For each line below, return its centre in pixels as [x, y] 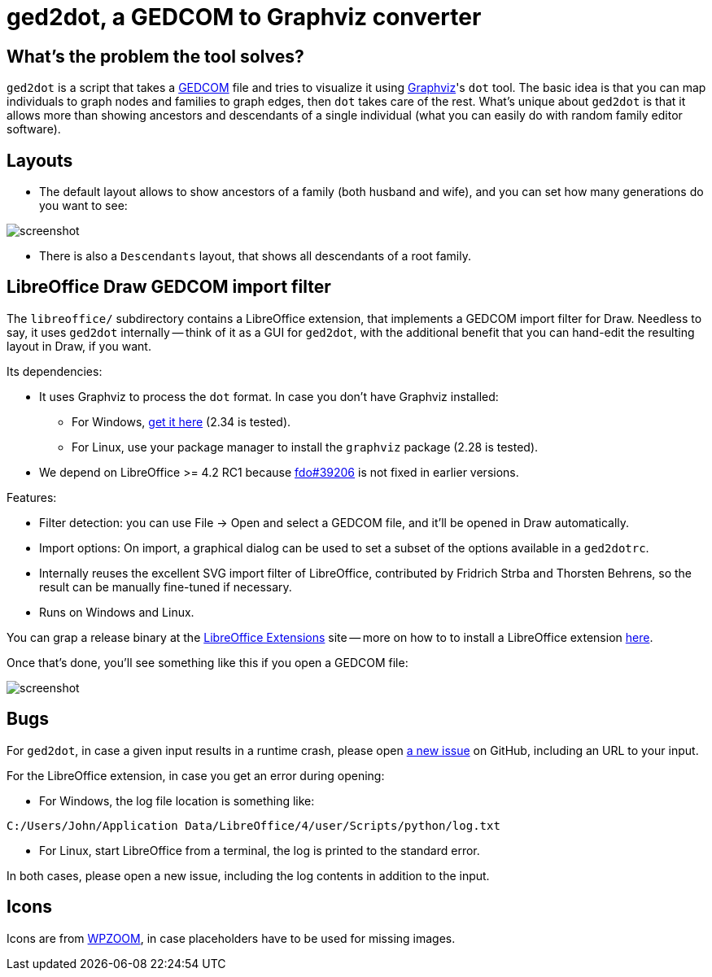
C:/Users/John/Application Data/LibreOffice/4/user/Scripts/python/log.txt [253, 825]
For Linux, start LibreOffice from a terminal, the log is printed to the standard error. [260, 850]
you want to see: [83, 206]
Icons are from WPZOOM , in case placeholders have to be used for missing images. [231, 938]
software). [34, 129]
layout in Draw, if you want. [79, 346]
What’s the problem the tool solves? [155, 56]
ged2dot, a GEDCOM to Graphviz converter [244, 17]
